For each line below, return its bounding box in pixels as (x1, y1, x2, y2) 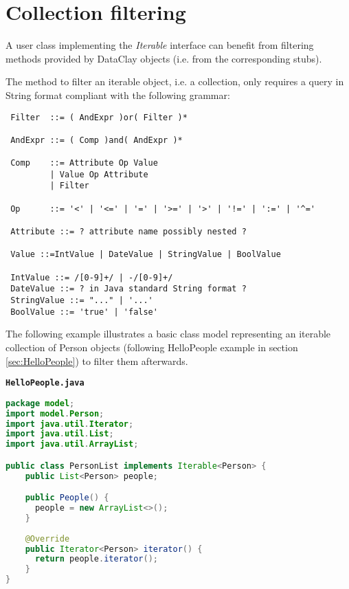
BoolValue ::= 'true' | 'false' (10, 307, 158, 317)
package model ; (5, 398, 75, 408)
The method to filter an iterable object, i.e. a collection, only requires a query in (5, 74, 344, 89)
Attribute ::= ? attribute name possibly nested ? (10, 227, 247, 237)
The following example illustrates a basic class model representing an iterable (5, 326, 331, 341)
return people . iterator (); (34, 554, 158, 564)
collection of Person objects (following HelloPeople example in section (5, 340, 298, 354)
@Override (25, 533, 70, 544)
